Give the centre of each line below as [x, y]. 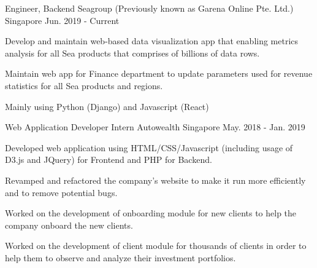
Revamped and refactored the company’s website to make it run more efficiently [155, 180]
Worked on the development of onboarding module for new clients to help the [151, 213]
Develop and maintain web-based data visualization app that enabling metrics [152, 41]
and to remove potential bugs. [61, 192]
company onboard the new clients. [69, 225]
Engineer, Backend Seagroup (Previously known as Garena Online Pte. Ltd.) [149, 8]
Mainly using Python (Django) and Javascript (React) [107, 106]
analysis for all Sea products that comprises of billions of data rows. [132, 53]
